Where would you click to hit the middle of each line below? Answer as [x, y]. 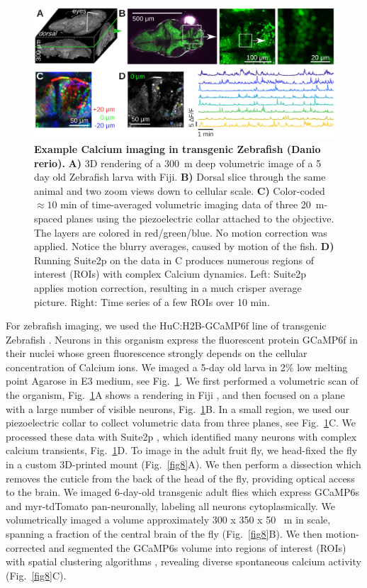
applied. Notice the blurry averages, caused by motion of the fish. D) [184, 246]
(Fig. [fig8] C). [36, 575]
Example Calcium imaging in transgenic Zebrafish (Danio [177, 148]
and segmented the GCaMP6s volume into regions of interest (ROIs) [197, 547]
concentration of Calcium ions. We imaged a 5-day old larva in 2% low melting [177, 367]
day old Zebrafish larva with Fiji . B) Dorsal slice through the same [180, 177]
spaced [49, 218]
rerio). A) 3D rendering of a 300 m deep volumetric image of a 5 [178, 163]
